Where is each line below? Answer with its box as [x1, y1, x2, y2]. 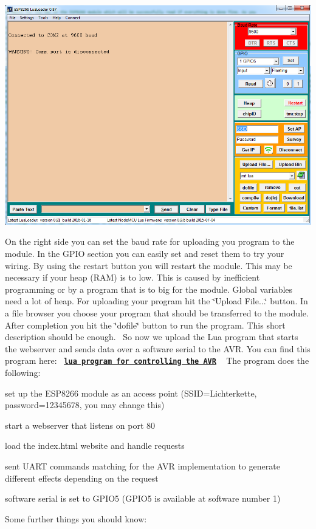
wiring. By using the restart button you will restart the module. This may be [5, 259, 292, 271]
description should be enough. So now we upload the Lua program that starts [5, 330, 298, 343]
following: [5, 366, 41, 378]
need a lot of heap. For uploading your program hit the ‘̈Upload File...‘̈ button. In [5, 295, 308, 307]
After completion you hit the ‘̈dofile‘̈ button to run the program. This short [5, 318, 286, 331]
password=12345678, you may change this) [5, 398, 165, 411]
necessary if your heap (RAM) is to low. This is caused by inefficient [5, 271, 260, 284]
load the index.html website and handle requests [5, 439, 185, 452]
